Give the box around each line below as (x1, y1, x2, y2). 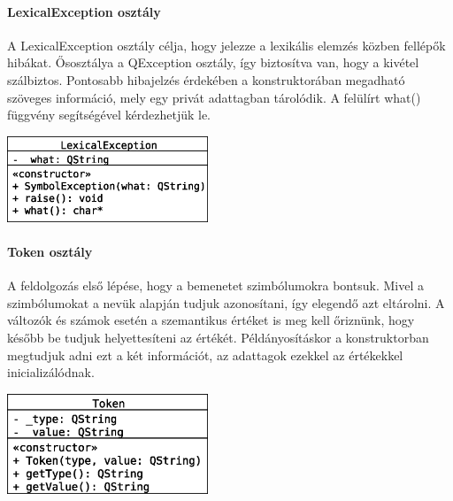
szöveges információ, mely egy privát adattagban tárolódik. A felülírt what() (7, 88, 421, 106)
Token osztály (7, 243, 93, 260)
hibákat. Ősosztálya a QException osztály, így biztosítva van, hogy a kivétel (7, 53, 419, 72)
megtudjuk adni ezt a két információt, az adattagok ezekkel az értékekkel (7, 345, 403, 364)
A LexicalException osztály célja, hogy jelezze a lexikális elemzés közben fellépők (7, 35, 446, 54)
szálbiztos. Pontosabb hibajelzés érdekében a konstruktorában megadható (7, 70, 405, 89)
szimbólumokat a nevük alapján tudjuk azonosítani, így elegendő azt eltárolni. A (7, 293, 445, 312)
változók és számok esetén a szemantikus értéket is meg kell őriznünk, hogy (7, 311, 415, 329)
